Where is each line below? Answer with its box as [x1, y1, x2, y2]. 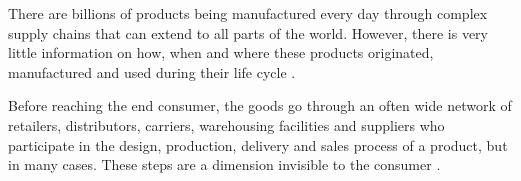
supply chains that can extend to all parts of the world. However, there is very [8, 22, 488, 43]
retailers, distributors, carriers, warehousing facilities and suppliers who [8, 114, 445, 135]
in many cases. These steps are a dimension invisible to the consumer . [8, 154, 441, 175]
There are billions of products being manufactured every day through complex [8, 3, 488, 23]
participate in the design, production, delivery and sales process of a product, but [8, 134, 508, 155]
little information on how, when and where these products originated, [8, 42, 434, 63]
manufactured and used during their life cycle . [8, 61, 296, 82]
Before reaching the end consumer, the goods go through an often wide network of [8, 95, 512, 116]
